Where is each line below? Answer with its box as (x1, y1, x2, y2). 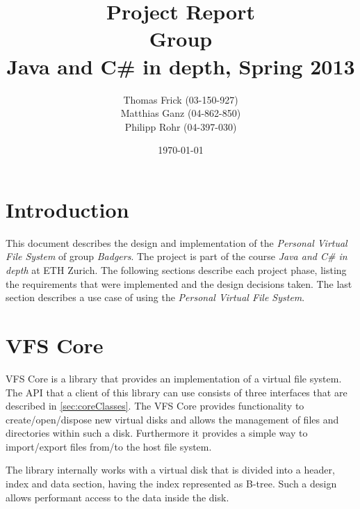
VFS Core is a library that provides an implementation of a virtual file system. (6, 371, 342, 385)
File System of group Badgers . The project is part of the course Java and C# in (6, 249, 347, 264)
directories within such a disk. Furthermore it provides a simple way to (6, 426, 308, 440)
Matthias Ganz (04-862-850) (120, 106, 241, 120)
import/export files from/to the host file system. (6, 439, 212, 453)
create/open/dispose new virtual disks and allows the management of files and (6, 412, 339, 426)
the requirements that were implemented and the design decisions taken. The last (6, 276, 352, 291)
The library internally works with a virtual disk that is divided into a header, (6, 462, 335, 477)
